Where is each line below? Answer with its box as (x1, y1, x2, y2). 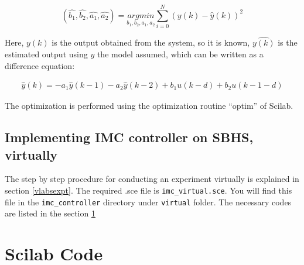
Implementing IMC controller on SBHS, (5, 128, 254, 146)
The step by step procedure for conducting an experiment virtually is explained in (5, 173, 299, 185)
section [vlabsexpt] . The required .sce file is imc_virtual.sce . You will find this (5, 184, 292, 196)
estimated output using (5, 47, 88, 60)
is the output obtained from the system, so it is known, (52, 36, 250, 49)
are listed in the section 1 (5, 207, 95, 219)
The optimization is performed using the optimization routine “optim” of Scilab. (5, 99, 293, 112)
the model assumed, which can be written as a (97, 47, 264, 60)
